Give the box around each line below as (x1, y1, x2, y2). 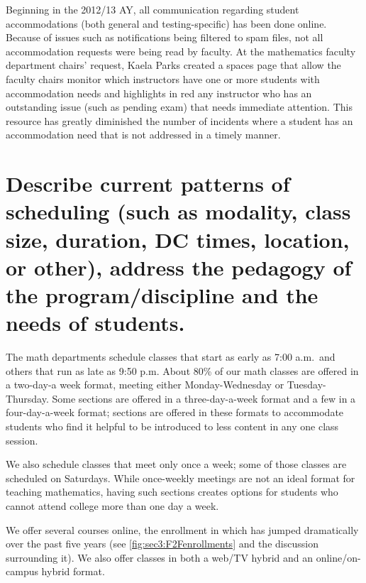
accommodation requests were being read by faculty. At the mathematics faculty (6, 43, 356, 58)
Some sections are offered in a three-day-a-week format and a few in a (52, 391, 356, 405)
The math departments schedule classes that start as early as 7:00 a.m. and (6, 349, 335, 364)
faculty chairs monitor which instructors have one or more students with (6, 71, 320, 86)
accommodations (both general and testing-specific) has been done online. (6, 16, 327, 31)
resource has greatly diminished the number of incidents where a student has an (6, 113, 353, 128)
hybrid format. (41, 564, 105, 579)
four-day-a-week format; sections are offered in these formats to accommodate (6, 405, 344, 420)
